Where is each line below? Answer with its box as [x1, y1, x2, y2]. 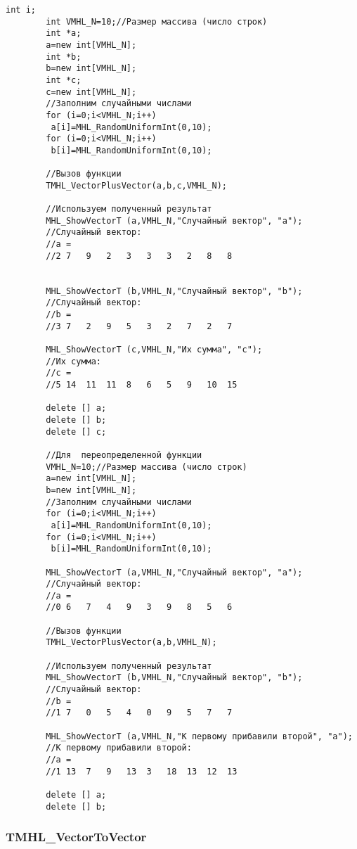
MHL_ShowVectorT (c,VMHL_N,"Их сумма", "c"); [46, 345, 263, 355]
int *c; [46, 75, 82, 85]
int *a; [46, 28, 82, 39]
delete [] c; [46, 426, 107, 437]
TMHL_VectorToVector [6, 828, 147, 845]
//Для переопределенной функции [46, 449, 202, 460]
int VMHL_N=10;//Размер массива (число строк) [46, 16, 268, 27]
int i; [6, 5, 36, 15]
